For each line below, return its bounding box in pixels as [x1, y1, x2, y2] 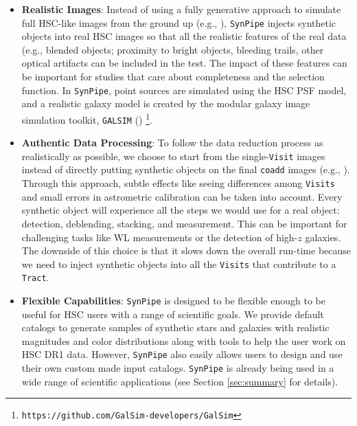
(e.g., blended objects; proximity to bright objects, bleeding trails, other [21, 42, 324, 56]
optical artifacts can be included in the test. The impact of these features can [21, 56, 347, 70]
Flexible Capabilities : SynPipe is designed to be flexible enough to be [21, 293, 325, 308]
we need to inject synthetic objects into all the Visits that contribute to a [21, 256, 336, 271]
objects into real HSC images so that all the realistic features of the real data [21, 29, 347, 43]
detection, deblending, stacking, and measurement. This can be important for [21, 216, 347, 230]
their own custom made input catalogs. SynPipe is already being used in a [21, 361, 334, 375]
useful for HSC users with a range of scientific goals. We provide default [21, 306, 324, 321]
